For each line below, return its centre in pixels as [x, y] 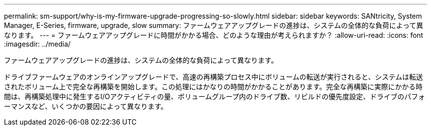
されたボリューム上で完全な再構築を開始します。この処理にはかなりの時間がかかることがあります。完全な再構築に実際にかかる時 [213, 87]
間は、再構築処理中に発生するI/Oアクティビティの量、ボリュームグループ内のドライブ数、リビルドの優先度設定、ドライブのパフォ [215, 96]
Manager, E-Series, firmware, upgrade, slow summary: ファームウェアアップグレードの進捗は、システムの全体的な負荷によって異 [214, 25]
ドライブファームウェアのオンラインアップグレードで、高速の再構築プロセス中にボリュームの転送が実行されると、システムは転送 [214, 77]
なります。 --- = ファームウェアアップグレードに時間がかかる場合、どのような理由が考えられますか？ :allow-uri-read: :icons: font [214, 35]
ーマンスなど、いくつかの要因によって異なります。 [86, 106]
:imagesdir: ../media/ [37, 44]
